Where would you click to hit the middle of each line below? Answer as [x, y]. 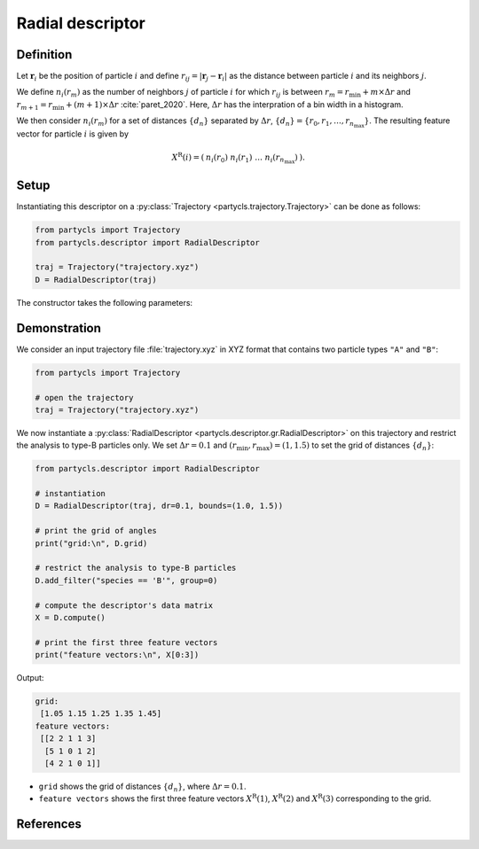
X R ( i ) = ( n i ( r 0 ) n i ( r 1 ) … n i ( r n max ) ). [238, 158]
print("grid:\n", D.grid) [91, 543]
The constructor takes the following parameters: [105, 302]
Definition [44, 55]
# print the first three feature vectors [126, 642]
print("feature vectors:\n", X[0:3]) [117, 655]
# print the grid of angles [96, 531]
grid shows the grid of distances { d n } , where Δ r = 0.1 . [142, 787]
